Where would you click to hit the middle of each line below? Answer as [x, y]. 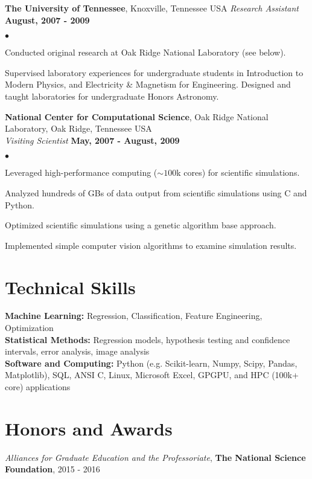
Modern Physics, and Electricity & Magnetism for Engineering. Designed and [148, 84]
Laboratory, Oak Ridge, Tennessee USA [78, 128]
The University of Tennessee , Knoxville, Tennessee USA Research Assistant [152, 8]
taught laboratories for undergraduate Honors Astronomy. [112, 96]
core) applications [38, 387]
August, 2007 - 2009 [47, 20]
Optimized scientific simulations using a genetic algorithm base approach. [141, 225]
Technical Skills [70, 287]
